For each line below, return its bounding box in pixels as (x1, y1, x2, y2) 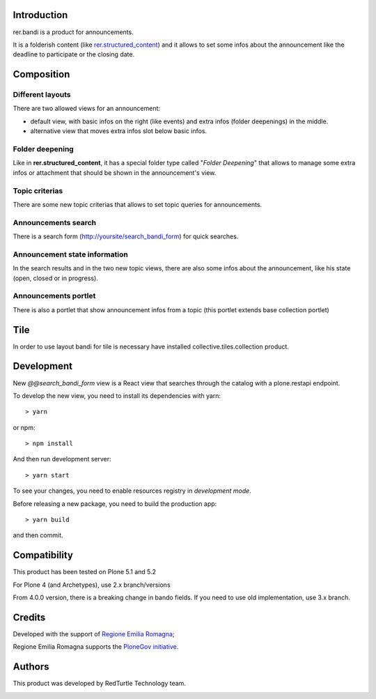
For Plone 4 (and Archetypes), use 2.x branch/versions (13, 581, 171, 589)
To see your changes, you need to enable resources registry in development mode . (13, 486, 252, 495)
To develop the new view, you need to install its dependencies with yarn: (13, 391, 221, 400)
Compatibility (13, 549, 73, 561)
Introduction (13, 9, 68, 21)
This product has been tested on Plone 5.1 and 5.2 (13, 568, 157, 576)
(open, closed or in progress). (13, 274, 99, 282)
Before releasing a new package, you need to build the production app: (13, 499, 217, 508)
